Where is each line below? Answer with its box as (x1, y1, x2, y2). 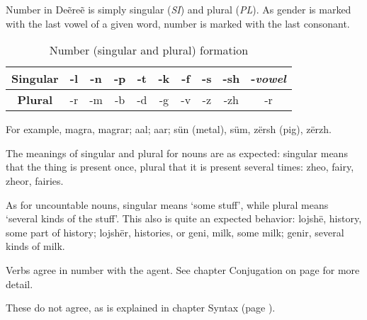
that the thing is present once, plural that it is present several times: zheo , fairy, (6, 159, 354, 174)
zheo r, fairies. (6, 173, 64, 188)
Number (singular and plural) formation (49, 42, 249, 59)
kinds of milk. (6, 239, 65, 253)
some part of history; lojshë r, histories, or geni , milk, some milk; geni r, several (6, 224, 344, 239)
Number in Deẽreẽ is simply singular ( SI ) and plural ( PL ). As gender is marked (6, 2, 351, 16)
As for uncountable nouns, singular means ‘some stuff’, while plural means (6, 197, 329, 212)
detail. (6, 276, 33, 291)
